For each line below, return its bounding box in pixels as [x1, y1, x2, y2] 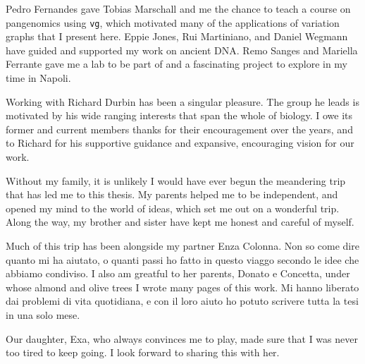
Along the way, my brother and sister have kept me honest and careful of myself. [6, 214, 354, 229]
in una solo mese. [6, 307, 80, 322]
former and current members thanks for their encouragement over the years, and [6, 121, 353, 136]
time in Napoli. [6, 71, 71, 85]
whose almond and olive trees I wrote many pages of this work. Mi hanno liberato [6, 279, 359, 294]
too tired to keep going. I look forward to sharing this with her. [6, 345, 280, 360]
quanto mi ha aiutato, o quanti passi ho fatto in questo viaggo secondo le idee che [6, 252, 359, 267]
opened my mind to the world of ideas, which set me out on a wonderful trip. [6, 200, 340, 215]
